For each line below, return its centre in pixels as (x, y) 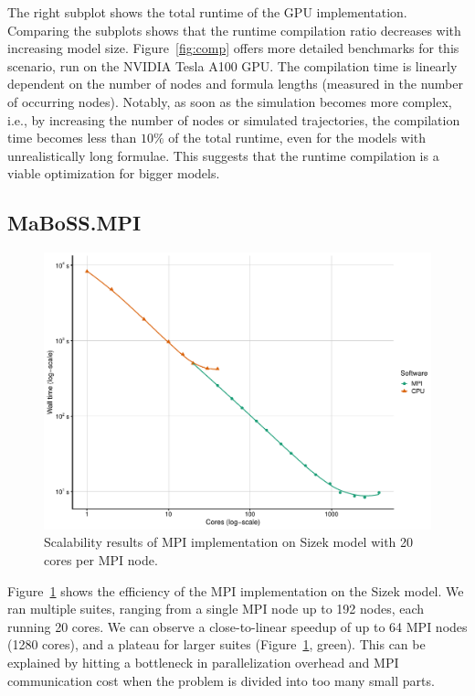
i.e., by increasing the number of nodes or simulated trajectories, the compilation (234, 119)
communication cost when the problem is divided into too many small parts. (221, 680)
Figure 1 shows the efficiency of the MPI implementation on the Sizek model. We (236, 590)
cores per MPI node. (101, 560)
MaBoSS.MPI (74, 223)
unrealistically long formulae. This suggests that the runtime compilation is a (223, 155)
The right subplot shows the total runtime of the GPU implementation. (207, 12)
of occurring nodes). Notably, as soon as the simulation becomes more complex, (230, 101)
